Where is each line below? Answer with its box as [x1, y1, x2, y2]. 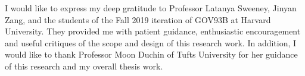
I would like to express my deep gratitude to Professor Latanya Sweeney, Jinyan [5, 2, 297, 14]
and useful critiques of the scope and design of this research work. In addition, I [5, 36, 297, 49]
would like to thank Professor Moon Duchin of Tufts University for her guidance [5, 48, 298, 61]
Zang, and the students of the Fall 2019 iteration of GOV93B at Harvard [5, 13, 271, 26]
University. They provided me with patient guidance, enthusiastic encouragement [5, 25, 301, 37]
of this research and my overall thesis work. [5, 59, 163, 72]
